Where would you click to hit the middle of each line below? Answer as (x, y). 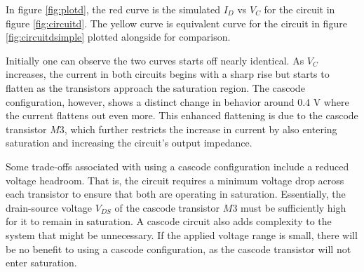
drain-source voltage (49, 207)
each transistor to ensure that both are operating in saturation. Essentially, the (176, 194)
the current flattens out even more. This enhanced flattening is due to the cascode (182, 115)
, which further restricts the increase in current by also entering (201, 129)
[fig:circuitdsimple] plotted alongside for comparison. (118, 37)
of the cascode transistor (167, 207)
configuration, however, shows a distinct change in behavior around (150, 101)
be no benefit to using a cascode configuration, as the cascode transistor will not (178, 249)
